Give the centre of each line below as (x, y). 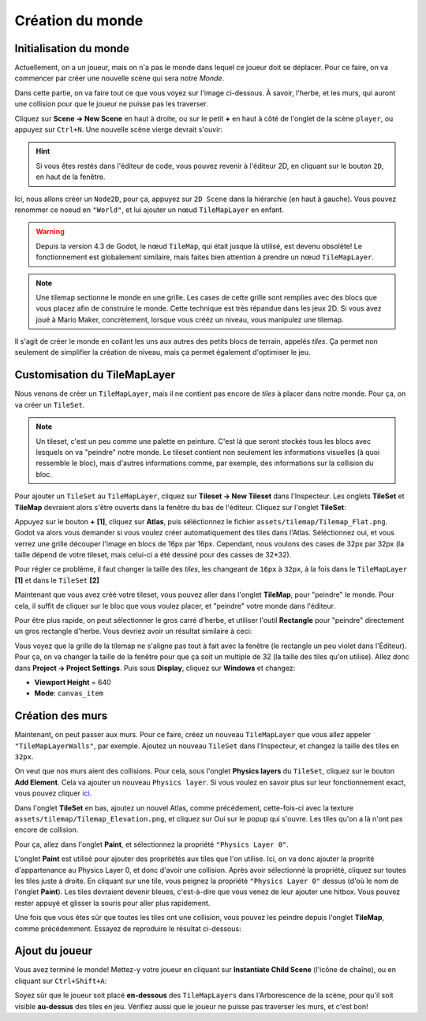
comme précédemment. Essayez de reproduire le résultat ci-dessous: (128, 928)
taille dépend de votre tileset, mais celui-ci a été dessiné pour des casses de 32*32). (153, 555)
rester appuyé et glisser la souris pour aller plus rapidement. (112, 903)
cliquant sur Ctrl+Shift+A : (61, 981)
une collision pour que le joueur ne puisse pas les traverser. (111, 104)
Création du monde (79, 20)
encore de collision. (47, 830)
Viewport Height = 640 (73, 682)
